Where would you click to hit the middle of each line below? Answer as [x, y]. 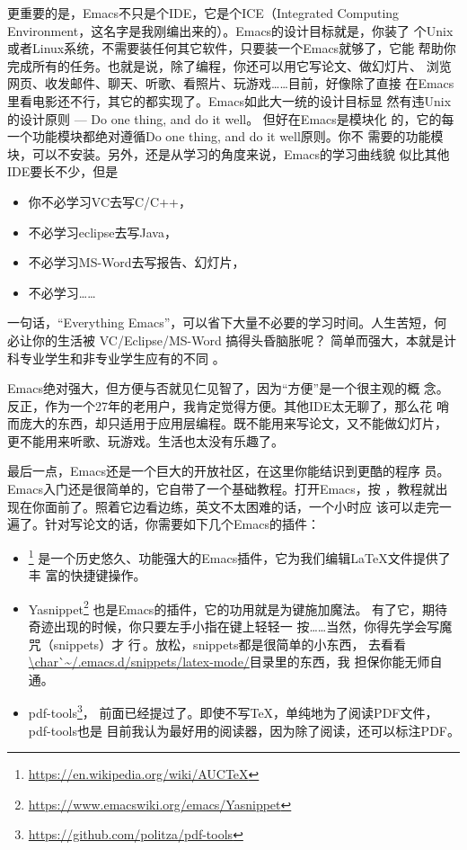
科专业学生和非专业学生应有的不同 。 [116, 358]
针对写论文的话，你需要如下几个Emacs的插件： [182, 524]
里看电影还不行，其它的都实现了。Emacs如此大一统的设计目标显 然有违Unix [229, 100]
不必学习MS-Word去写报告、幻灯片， [137, 262]
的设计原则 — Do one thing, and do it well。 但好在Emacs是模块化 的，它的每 [231, 118]
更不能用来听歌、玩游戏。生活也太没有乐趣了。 [145, 440]
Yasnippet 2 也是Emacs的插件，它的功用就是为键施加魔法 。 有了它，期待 [238, 607]
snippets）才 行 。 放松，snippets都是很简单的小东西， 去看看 [230, 644]
